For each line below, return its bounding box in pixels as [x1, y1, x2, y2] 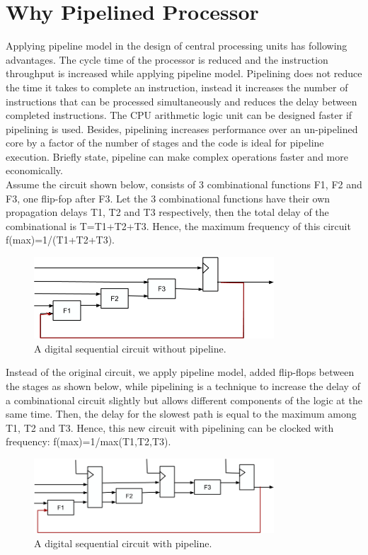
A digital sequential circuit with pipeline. [34, 535, 212, 550]
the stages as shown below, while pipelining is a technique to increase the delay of [6, 379, 360, 394]
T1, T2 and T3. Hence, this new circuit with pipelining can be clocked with [6, 420, 334, 435]
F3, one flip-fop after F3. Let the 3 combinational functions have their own [6, 190, 330, 205]
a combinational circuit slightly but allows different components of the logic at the [6, 392, 362, 407]
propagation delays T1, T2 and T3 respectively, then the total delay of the [6, 205, 329, 219]
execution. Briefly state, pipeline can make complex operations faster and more [6, 149, 348, 164]
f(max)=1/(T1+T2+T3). [6, 232, 115, 247]
